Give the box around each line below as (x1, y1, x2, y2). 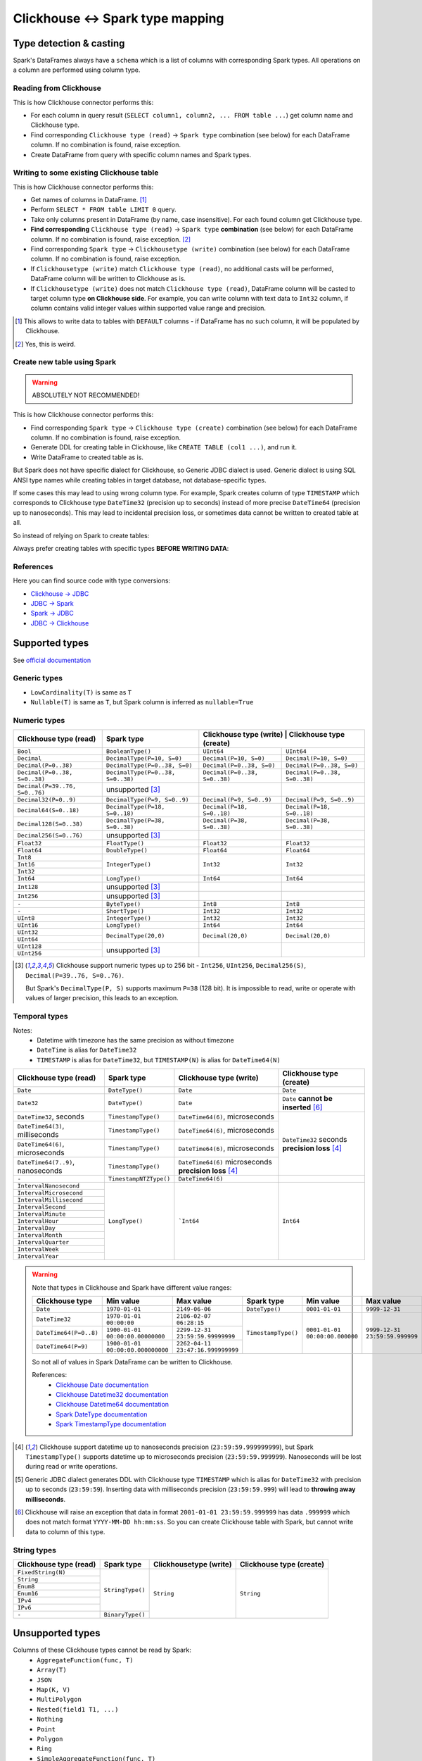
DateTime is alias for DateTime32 (37, 1046, 137, 1054)
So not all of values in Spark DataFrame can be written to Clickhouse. (32, 1357, 234, 1366)
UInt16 (17, 921, 39, 929)
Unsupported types (13, 1627, 101, 1639)
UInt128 (17, 942, 42, 950)
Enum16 (17, 1589, 39, 1597)
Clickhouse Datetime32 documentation (56, 1390, 169, 1399)
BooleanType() (105, 747, 151, 755)
